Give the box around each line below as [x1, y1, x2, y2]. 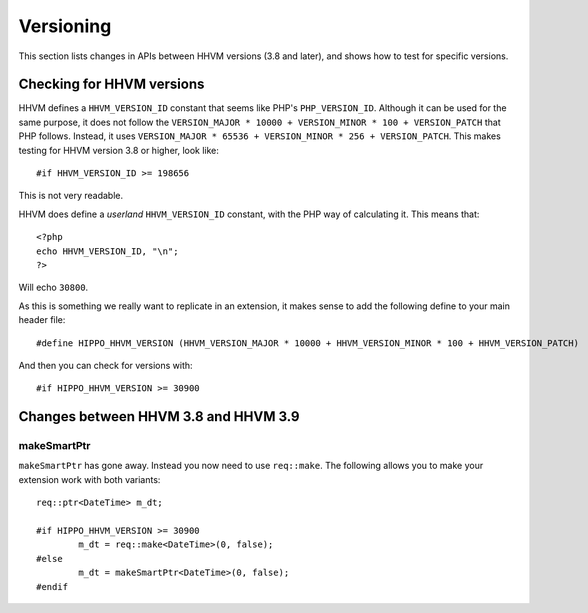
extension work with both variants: [18, 473, 161, 485]
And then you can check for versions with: [18, 359, 194, 371]
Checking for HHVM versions [18, 76, 205, 93]
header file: [18, 314, 66, 326]
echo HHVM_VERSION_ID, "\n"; [36, 245, 179, 257]
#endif [36, 581, 69, 592]
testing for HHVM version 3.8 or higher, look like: [18, 144, 220, 156]
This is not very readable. [18, 190, 124, 202]
